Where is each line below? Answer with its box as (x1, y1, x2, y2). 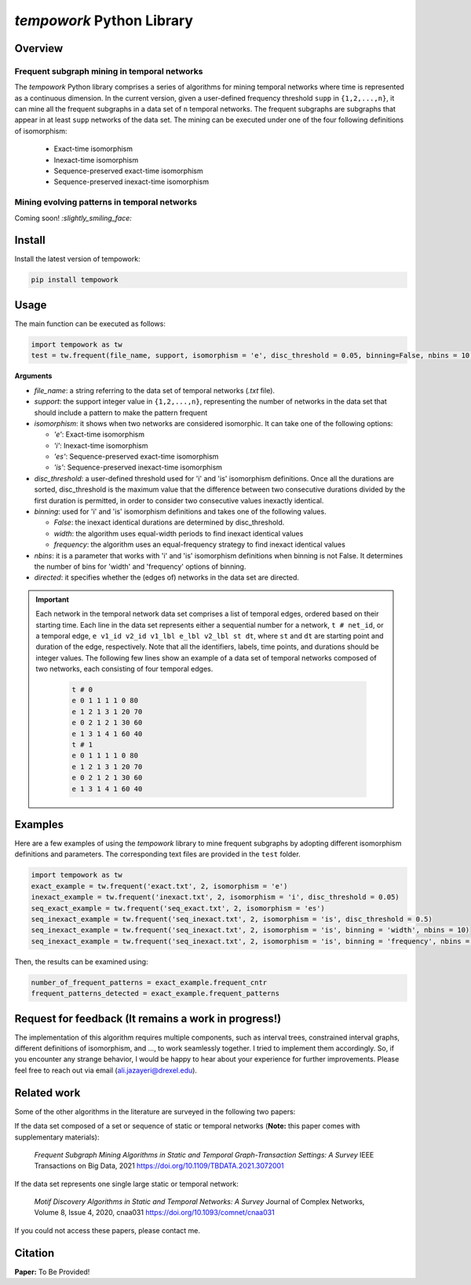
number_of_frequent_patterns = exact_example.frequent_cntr (31, 978, 268, 987)
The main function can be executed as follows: (14, 318, 166, 328)
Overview (14, 42, 64, 55)
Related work (14, 1086, 81, 1099)
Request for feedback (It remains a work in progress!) (14, 1011, 282, 1025)
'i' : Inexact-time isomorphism (53, 440, 148, 450)
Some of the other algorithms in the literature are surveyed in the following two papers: (14, 1106, 296, 1116)
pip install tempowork (31, 275, 119, 285)
